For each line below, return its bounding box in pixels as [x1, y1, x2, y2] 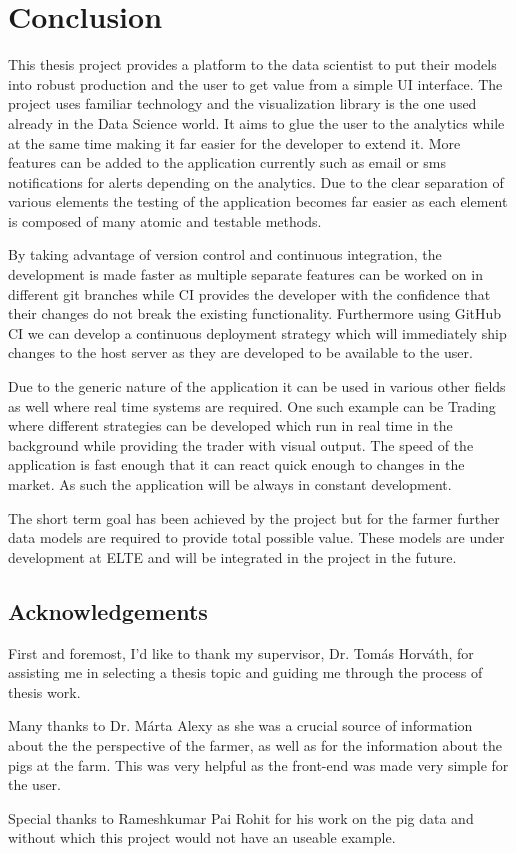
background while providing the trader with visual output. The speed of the [8, 434, 474, 455]
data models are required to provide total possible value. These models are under [8, 527, 505, 548]
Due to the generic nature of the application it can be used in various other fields [8, 376, 506, 397]
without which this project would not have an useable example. [8, 827, 396, 848]
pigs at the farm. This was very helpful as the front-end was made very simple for [8, 754, 509, 775]
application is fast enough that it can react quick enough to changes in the [8, 454, 465, 475]
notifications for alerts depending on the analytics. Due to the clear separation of [8, 171, 504, 192]
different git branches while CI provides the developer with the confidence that [8, 283, 491, 304]
